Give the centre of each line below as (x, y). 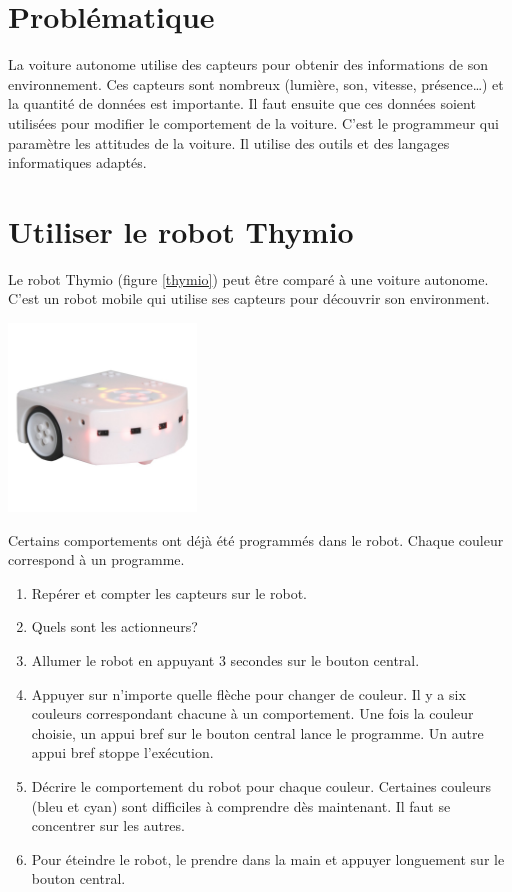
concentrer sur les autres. (108, 825)
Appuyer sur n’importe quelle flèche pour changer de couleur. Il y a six (248, 693)
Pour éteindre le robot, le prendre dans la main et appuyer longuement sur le (268, 858)
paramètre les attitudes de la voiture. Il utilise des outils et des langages (229, 142)
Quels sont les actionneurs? (114, 626)
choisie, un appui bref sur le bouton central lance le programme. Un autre (257, 732)
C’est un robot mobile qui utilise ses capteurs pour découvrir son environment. (249, 298)
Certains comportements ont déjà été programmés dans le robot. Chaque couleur (256, 539)
